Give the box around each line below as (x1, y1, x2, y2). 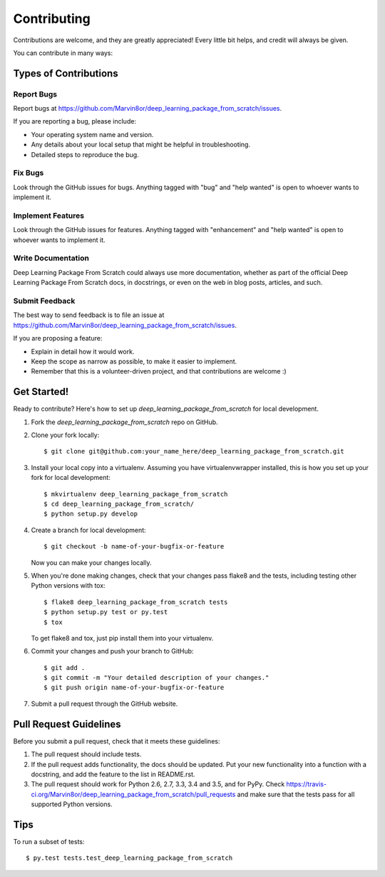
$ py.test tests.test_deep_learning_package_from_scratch (26, 854, 233, 862)
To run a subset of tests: (13, 838, 85, 846)
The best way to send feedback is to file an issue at (13, 311, 165, 319)
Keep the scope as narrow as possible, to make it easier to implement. (31, 357, 237, 366)
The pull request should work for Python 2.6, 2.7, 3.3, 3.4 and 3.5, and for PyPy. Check (31, 780, 285, 788)
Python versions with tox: (31, 581, 106, 590)
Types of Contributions (13, 67, 118, 79)
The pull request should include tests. (31, 750, 142, 758)
